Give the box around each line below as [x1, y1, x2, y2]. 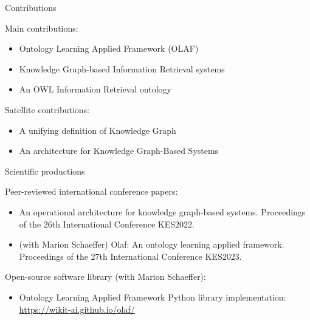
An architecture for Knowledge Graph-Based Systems [19, 144, 219, 157]
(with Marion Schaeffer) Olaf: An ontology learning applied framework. [19, 238, 284, 251]
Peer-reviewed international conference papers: [5, 185, 178, 198]
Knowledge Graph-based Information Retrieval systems [19, 62, 225, 75]
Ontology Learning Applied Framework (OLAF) [19, 42, 199, 55]
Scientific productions [5, 164, 85, 177]
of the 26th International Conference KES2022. [19, 217, 195, 230]
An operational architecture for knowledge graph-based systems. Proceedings [19, 205, 306, 218]
